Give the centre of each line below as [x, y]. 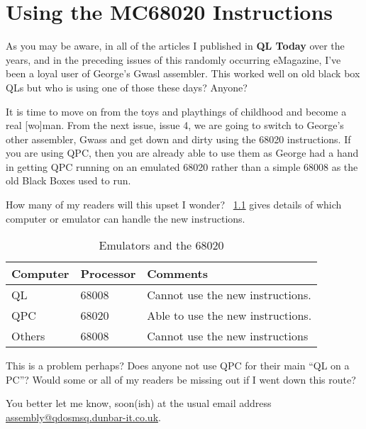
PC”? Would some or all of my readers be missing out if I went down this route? [181, 379]
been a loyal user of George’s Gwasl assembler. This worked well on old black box [183, 73]
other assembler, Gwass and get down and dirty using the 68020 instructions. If [178, 139]
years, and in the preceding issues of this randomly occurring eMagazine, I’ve [173, 59]
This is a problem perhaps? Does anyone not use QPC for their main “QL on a [178, 366]
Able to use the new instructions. [229, 316]
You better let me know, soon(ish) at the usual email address [139, 403]
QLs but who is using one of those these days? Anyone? [127, 87]
